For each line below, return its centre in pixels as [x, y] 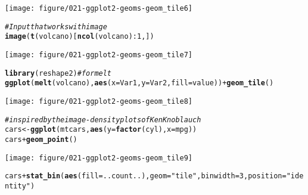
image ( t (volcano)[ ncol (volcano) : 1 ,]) [80, 37]
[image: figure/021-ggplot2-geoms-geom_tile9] [99, 158]
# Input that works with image [56, 27]
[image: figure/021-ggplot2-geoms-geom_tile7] [99, 55]
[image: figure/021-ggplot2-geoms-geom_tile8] [99, 101]
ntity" [18, 186]
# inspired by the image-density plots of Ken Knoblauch [103, 120]
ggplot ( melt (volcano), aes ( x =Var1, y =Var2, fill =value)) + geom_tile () [139, 83]
